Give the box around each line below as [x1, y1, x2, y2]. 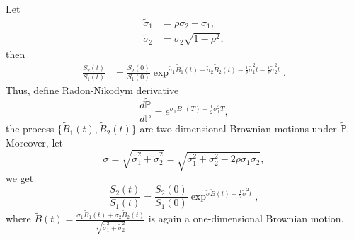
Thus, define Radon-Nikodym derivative [6, 83, 179, 98]
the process [6, 121, 55, 136]
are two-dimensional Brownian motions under [139, 121, 337, 136]
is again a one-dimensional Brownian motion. [148, 211, 344, 226]
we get [6, 170, 34, 185]
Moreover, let [6, 135, 63, 149]
